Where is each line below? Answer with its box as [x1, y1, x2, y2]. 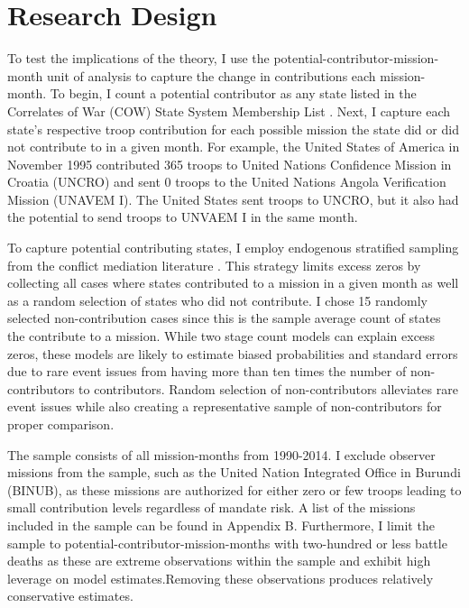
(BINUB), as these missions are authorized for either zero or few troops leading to [7, 480, 462, 499]
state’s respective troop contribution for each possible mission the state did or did [7, 119, 459, 138]
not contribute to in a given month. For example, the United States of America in [7, 137, 460, 156]
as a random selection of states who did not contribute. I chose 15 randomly [7, 290, 428, 309]
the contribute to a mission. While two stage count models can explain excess [7, 327, 436, 345]
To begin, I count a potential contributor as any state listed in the [50, 84, 417, 103]
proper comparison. [7, 415, 115, 433]
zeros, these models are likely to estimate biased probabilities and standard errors [7, 344, 458, 363]
